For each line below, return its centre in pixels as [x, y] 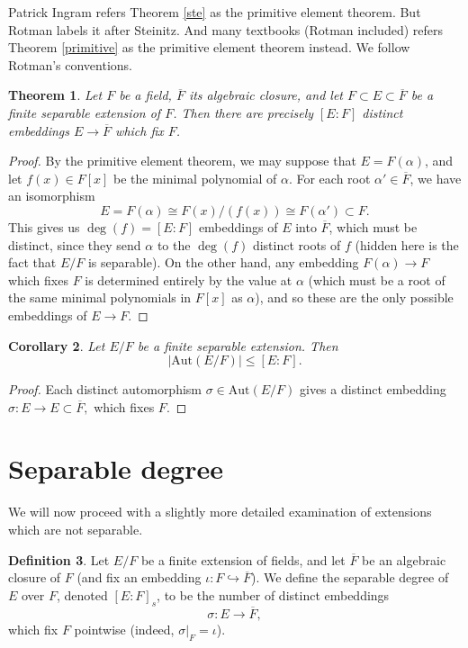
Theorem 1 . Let [55, 95]
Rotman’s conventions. [71, 64]
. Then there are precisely [243, 112]
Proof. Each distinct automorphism [105, 389]
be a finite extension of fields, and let [243, 559]
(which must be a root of [377, 279]
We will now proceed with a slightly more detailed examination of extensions [220, 512]
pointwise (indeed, [124, 629]
